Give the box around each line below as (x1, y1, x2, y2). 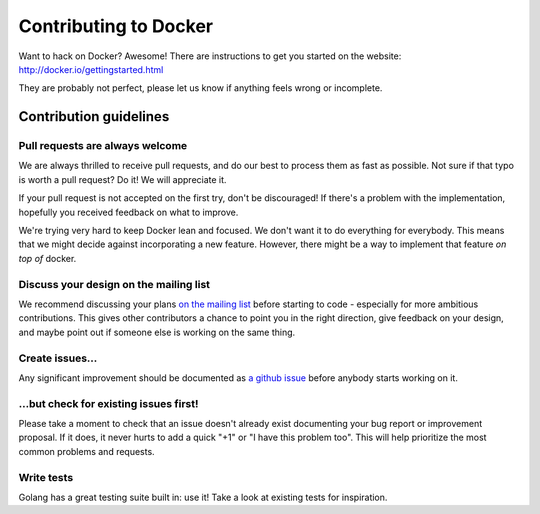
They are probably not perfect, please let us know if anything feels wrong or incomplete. (18, 82, 383, 94)
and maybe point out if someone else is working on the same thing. (18, 326, 296, 338)
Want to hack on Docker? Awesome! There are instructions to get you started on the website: (18, 50, 402, 62)
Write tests (18, 470, 74, 484)
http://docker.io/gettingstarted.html (18, 63, 164, 75)
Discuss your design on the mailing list (18, 277, 210, 291)
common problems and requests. (18, 445, 155, 457)
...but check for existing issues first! (18, 396, 199, 410)
